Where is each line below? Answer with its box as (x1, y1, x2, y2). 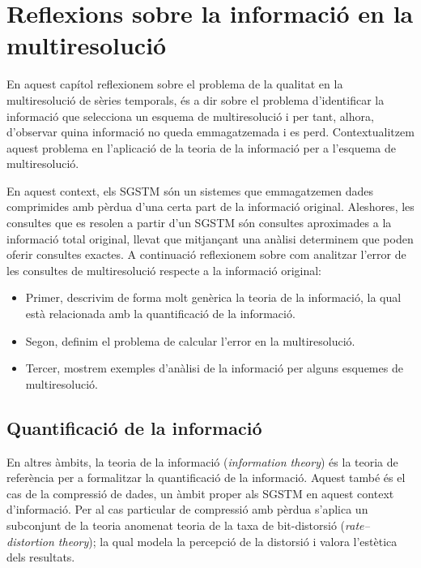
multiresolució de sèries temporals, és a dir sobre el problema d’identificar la (6, 91, 385, 108)
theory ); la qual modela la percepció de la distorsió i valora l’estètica (57, 532, 398, 549)
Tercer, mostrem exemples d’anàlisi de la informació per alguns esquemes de (25, 359, 403, 377)
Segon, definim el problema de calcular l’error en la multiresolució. (25, 332, 355, 349)
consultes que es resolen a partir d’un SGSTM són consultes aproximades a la (6, 214, 392, 231)
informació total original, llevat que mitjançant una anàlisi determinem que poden (6, 230, 414, 247)
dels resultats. (6, 549, 75, 566)
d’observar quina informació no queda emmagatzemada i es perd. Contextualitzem (6, 123, 415, 140)
